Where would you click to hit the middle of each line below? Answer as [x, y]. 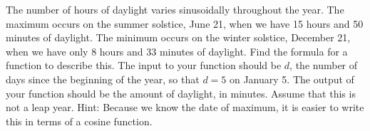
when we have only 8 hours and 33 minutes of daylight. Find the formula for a [177, 51]
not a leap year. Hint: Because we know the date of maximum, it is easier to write [185, 107]
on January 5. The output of [292, 79]
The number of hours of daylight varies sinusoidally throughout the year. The [175, 9]
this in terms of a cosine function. [79, 121]
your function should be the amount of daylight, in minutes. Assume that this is [181, 93]
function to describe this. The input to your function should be [144, 65]
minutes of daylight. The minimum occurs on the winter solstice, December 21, [178, 37]
